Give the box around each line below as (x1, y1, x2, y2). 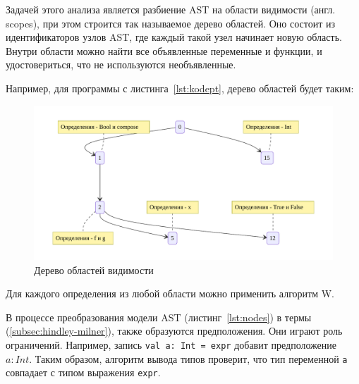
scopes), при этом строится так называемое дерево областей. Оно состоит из (6, 16, 336, 30)
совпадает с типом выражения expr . (6, 365, 161, 380)
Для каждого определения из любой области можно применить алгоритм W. (6, 286, 334, 301)
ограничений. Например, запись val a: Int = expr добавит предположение (6, 337, 336, 352)
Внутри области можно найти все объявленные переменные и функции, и (6, 43, 322, 58)
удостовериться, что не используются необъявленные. (6, 57, 236, 72)
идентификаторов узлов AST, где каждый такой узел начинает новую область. (6, 30, 342, 44)
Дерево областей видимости (34, 262, 154, 277)
